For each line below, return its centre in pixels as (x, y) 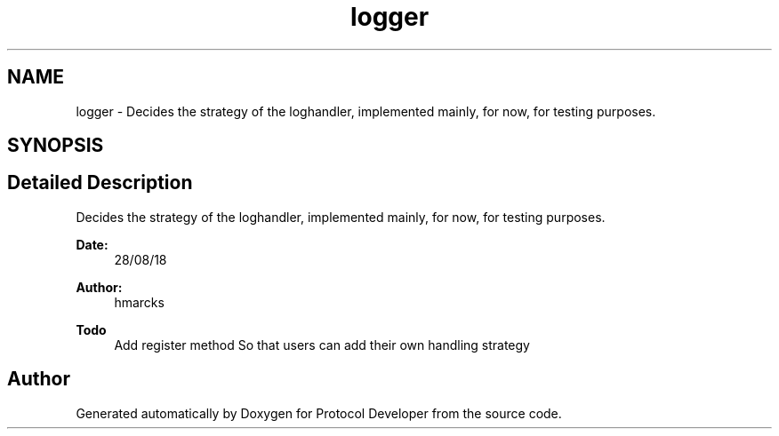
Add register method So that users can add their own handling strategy (322, 345)
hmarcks (139, 302)
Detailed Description (100, 183)
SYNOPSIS (56, 146)
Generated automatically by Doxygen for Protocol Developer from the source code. (319, 413)
